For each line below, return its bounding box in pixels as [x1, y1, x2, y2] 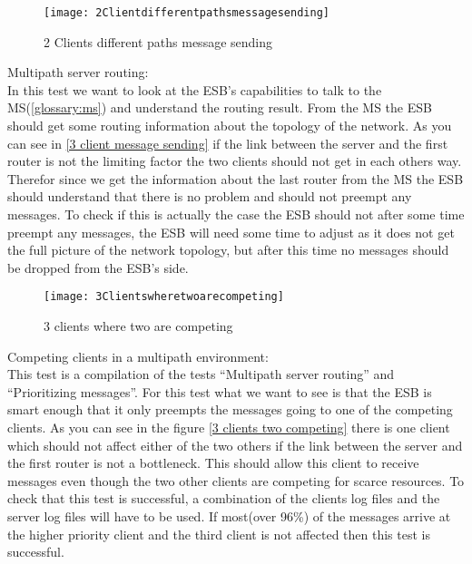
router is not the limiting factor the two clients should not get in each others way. [7, 151, 462, 170]
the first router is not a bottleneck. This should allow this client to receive [7, 453, 419, 472]
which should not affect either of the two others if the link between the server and [7, 435, 463, 454]
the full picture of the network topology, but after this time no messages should [7, 240, 449, 259]
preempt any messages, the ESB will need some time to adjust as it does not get [7, 222, 455, 241]
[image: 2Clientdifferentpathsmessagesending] [44, 6, 329, 19]
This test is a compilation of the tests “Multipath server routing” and [7, 365, 395, 384]
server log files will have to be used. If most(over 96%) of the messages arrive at [7, 506, 451, 525]
